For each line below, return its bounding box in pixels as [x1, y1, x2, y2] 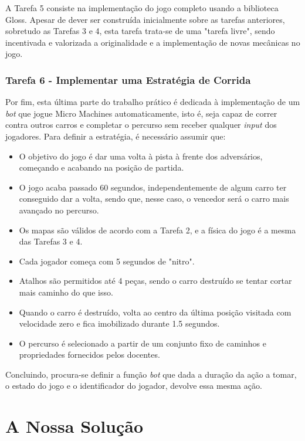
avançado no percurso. [19, 203, 99, 216]
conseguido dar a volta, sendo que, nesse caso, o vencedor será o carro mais [19, 192, 289, 205]
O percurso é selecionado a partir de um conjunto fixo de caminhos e [19, 337, 266, 349]
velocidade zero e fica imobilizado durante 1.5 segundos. [19, 317, 220, 330]
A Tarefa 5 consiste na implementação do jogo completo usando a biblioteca [5, 2, 279, 13]
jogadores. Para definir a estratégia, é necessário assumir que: [5, 130, 226, 142]
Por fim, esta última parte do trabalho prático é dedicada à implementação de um [5, 96, 300, 108]
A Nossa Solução [5, 414, 144, 438]
